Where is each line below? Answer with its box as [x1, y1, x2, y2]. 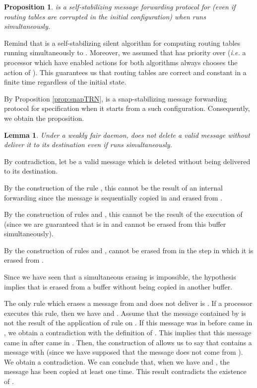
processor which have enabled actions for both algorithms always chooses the [4, 57, 238, 67]
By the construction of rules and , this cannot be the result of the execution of [4, 209, 243, 219]
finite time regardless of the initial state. [4, 77, 127, 87]
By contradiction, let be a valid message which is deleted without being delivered [4, 156, 251, 166]
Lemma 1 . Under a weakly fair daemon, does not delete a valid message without [4, 129, 250, 140]
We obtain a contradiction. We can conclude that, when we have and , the [4, 356, 230, 367]
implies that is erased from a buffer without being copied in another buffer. [4, 281, 233, 291]
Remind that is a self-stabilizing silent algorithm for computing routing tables [4, 37, 241, 48]
